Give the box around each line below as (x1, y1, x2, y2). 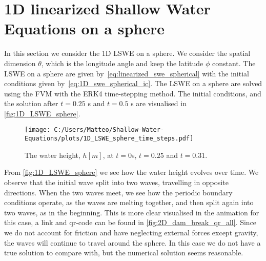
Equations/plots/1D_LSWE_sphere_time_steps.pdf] (25, 135, 194, 143)
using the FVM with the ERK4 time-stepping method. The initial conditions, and (4, 88, 261, 98)
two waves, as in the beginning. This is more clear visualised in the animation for (4, 207, 259, 217)
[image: (25, 126, 51, 134)
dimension (4, 57, 36, 68)
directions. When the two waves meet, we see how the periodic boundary (4, 187, 233, 197)
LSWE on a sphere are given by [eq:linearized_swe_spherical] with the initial (4, 68, 249, 78)
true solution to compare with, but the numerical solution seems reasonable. (4, 247, 243, 258)
